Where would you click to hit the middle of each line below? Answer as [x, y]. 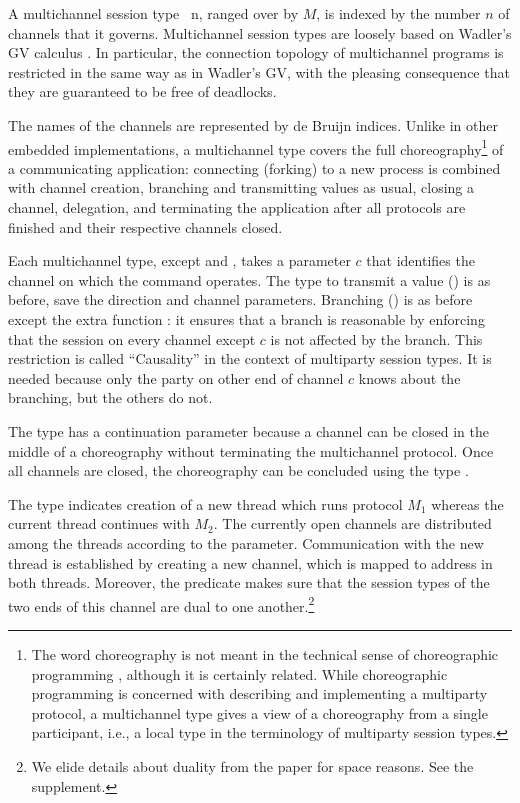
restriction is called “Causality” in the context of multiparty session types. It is [250, 358]
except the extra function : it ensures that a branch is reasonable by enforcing [246, 318]
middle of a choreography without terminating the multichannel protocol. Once [251, 450]
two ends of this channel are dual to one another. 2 [161, 604]
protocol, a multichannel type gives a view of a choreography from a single [259, 712]
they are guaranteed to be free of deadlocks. [142, 91]
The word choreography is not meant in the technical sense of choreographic [265, 653]
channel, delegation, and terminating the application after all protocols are [237, 207]
